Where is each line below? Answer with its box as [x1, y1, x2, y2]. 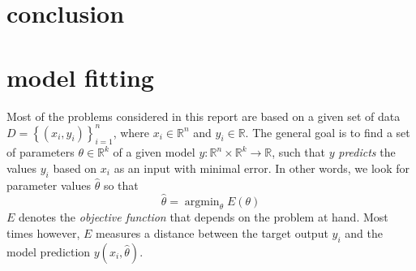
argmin [184, 196, 220, 208]
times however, [6, 224, 80, 241]
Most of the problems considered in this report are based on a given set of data [6, 107, 401, 124]
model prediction [6, 243, 91, 260]
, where [113, 123, 150, 140]
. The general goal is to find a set [245, 123, 410, 140]
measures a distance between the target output [95, 224, 328, 241]
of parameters [6, 144, 75, 161]
